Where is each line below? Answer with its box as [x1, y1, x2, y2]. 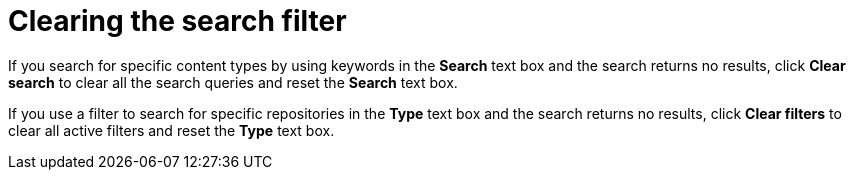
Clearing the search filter [8, 4, 347, 38]
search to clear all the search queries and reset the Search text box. [8, 73, 458, 91]
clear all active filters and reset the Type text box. [8, 121, 335, 139]
